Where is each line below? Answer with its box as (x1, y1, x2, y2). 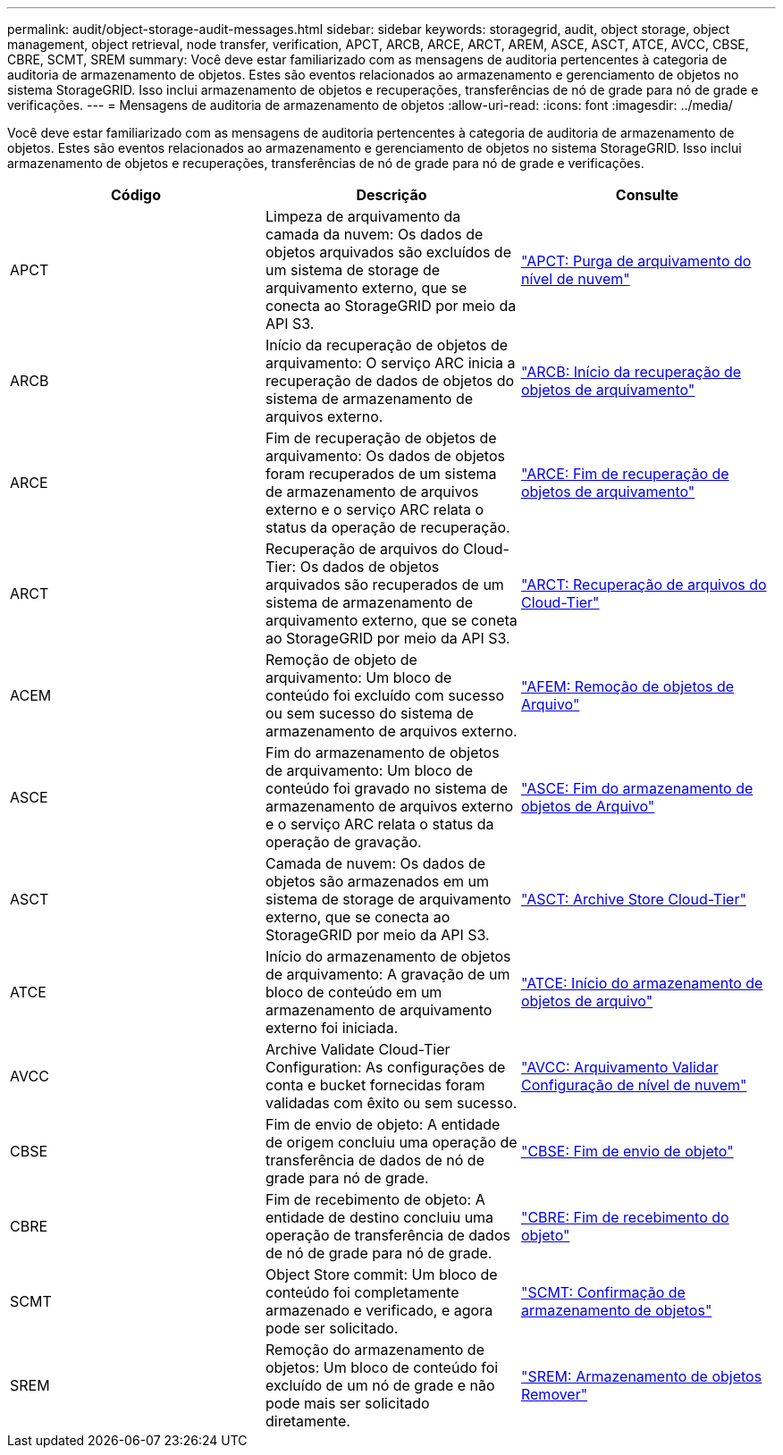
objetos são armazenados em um (265, 872, 489, 890)
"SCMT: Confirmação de (520, 1283, 686, 1301)
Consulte (615, 186, 679, 204)
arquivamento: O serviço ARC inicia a (265, 354, 516, 372)
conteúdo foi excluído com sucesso (265, 686, 505, 704)
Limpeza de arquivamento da (265, 207, 461, 225)
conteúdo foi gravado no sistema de (265, 779, 509, 797)
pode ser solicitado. (265, 1319, 399, 1337)
